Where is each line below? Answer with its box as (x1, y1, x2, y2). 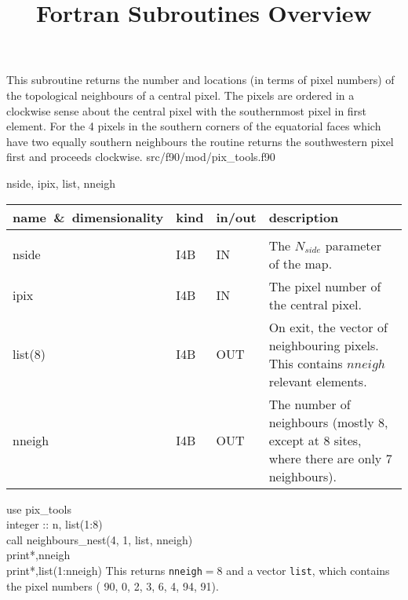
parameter (325, 236, 381, 254)
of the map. (268, 254, 333, 273)
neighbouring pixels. (268, 335, 379, 354)
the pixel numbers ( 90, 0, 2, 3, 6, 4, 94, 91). (6, 577, 219, 594)
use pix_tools (6, 500, 71, 517)
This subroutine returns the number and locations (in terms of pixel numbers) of (6, 71, 395, 88)
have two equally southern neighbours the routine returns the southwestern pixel (6, 133, 394, 149)
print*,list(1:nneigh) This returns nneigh (6, 562, 202, 578)
